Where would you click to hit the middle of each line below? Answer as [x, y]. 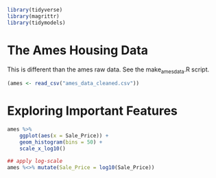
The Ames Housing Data [78, 50]
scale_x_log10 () [43, 148]
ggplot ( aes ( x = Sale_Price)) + [64, 136]
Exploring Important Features [93, 111]
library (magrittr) [33, 16]
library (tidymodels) [37, 23]
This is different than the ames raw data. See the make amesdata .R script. [108, 70]
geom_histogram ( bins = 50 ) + [61, 142]
